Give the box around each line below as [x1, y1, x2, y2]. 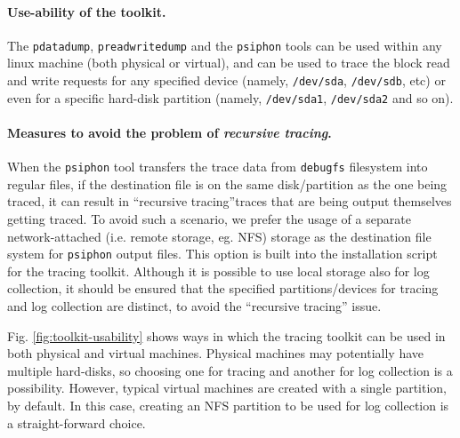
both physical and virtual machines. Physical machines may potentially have [7, 344, 424, 362]
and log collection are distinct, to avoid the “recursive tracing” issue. [7, 297, 382, 315]
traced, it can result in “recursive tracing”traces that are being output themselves [7, 192, 452, 211]
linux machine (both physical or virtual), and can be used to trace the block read [7, 53, 450, 72]
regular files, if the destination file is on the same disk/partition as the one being [7, 174, 448, 193]
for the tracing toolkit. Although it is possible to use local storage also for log [7, 261, 430, 280]
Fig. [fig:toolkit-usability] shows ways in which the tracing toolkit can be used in [7, 326, 446, 345]
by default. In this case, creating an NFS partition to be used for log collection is [7, 396, 449, 414]
